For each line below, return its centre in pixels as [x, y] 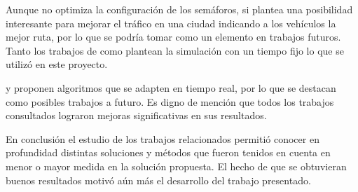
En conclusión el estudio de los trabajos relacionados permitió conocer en [163, 138]
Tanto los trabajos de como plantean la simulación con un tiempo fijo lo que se [175, 50]
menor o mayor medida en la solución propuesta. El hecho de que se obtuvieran [176, 166]
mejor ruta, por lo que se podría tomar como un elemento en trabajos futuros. [173, 37]
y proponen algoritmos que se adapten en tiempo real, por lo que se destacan [171, 87]
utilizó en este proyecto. [57, 64]
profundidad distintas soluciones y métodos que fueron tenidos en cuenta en [168, 152]
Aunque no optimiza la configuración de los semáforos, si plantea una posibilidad [179, 9]
